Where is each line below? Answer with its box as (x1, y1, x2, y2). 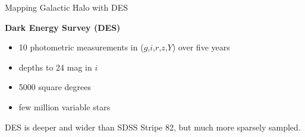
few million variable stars (18, 100, 111, 113)
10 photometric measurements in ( (18, 41, 144, 53)
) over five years (172, 41, 230, 53)
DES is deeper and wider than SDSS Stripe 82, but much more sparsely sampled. (5, 120, 301, 133)
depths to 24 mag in (18, 60, 92, 73)
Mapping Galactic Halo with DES (5, 1, 128, 13)
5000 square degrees (18, 81, 91, 93)
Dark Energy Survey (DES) (5, 21, 121, 33)
